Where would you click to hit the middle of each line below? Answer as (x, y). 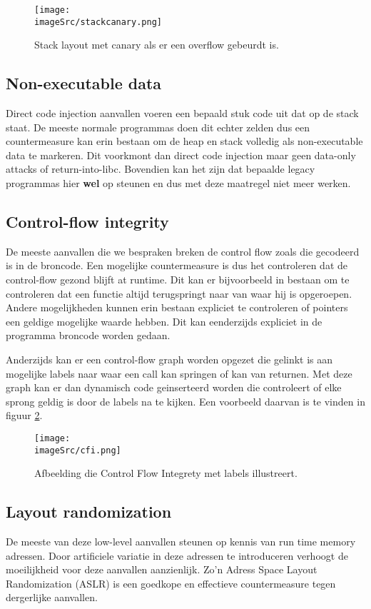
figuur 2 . (24, 415)
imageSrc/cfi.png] (78, 450)
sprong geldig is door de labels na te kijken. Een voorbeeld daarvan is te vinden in (185, 401)
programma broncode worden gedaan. (88, 335)
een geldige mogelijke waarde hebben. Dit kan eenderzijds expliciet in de (164, 321)
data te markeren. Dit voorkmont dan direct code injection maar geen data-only (181, 155)
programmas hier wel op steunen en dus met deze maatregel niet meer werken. (178, 183)
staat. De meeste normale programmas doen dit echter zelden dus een (158, 127)
